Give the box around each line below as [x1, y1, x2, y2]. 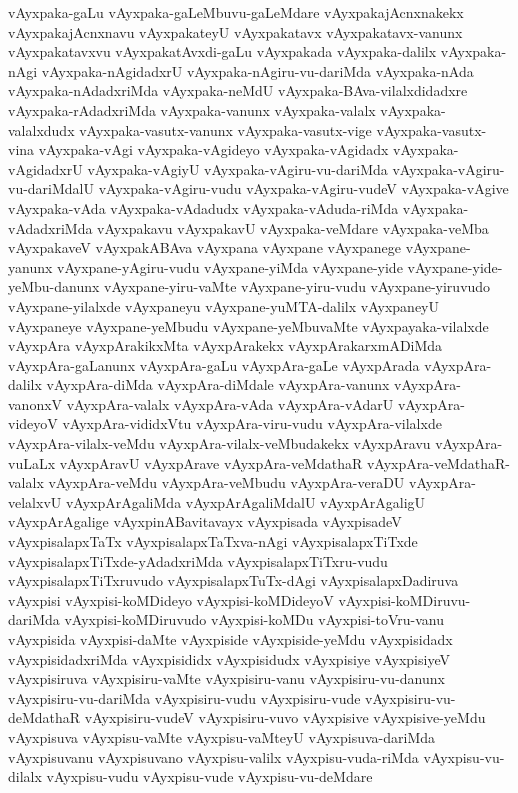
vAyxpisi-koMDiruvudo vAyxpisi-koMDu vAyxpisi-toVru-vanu [64, 609, 445, 630]
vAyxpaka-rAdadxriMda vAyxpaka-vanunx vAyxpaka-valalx [8, 99, 376, 120]
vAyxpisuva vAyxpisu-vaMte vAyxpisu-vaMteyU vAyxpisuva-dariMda [8, 726, 436, 747]
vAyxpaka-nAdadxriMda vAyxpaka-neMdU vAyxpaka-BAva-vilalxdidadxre [8, 80, 468, 101]
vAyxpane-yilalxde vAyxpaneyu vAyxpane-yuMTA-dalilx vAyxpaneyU [8, 295, 440, 316]
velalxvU [8, 491, 62, 512]
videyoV [8, 413, 58, 434]
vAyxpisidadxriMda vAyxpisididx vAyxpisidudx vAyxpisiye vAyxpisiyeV [8, 648, 450, 669]
